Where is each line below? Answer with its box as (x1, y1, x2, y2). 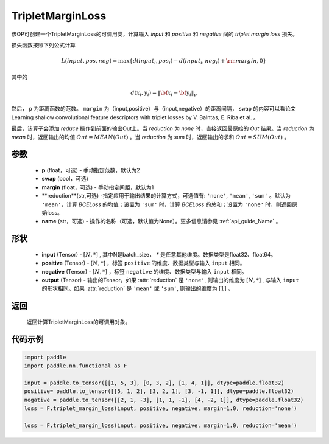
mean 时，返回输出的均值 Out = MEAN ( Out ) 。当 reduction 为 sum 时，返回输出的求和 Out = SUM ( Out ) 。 (11, 133, 290, 140)
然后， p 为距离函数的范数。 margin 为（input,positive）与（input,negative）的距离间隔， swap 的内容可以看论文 (11, 105, 296, 113)
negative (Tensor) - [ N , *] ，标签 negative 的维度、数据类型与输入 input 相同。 (41, 268, 247, 275)
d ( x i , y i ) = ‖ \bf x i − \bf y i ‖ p (130, 89, 197, 97)
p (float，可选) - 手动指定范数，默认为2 (41, 166, 140, 173)
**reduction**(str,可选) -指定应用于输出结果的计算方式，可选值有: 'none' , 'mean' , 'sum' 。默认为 (41, 192, 291, 199)
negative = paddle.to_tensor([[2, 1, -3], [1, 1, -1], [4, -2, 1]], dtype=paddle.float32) (24, 396, 304, 403)
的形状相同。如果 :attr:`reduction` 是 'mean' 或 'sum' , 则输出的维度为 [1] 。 (41, 285, 234, 292)
